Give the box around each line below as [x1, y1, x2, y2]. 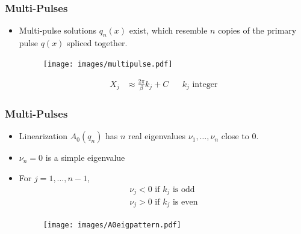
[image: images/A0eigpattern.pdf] [43, 220, 181, 229]
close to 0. [221, 130, 259, 142]
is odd [172, 185, 195, 194]
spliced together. [67, 37, 128, 49]
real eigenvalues [128, 130, 186, 142]
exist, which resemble [129, 24, 208, 37]
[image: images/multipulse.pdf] [43, 59, 173, 68]
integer [192, 80, 218, 89]
